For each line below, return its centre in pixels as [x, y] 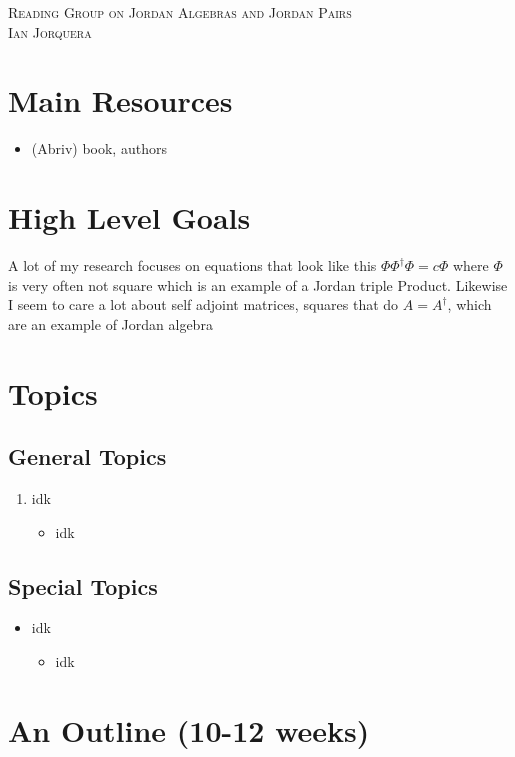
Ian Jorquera [50, 31]
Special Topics [83, 585]
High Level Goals [129, 217]
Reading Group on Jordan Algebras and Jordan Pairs [180, 12]
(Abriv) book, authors [99, 148]
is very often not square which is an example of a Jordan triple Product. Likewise [258, 284]
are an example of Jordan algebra [110, 323]
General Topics [87, 456]
